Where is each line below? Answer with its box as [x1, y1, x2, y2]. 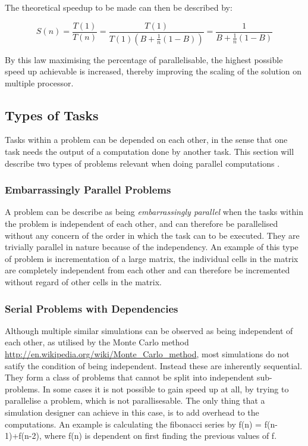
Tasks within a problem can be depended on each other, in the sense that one [5, 133, 288, 146]
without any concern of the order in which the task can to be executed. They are [5, 229, 300, 241]
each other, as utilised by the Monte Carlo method [5, 336, 189, 348]
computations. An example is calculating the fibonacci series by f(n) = [5, 417, 262, 430]
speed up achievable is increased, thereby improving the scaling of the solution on [5, 65, 302, 77]
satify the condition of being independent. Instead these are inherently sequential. [5, 359, 303, 372]
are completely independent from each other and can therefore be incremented [5, 264, 290, 276]
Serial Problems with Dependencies [5, 301, 178, 316]
